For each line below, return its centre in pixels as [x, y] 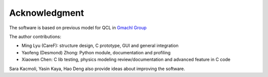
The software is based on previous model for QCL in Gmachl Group [78, 28]
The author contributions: [35, 37]
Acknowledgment [47, 13]
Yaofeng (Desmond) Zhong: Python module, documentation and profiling [96, 52]
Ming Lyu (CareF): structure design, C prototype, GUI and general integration [100, 46]
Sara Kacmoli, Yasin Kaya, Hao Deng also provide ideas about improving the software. [97, 69]
